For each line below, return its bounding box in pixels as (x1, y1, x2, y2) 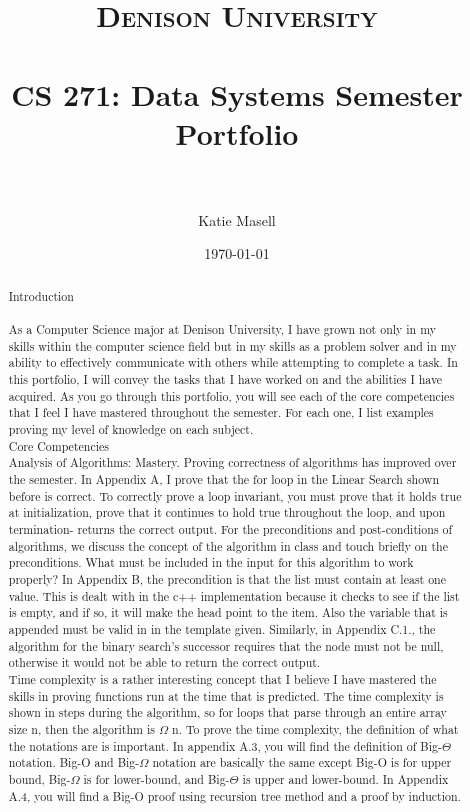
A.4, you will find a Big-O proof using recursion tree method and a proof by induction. (8, 787, 461, 804)
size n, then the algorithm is (8, 720, 155, 737)
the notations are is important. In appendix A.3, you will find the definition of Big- (8, 737, 442, 754)
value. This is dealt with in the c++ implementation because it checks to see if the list (8, 587, 460, 604)
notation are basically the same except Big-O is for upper (152, 754, 452, 771)
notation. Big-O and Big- (8, 754, 140, 771)
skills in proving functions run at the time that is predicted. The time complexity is (8, 687, 444, 704)
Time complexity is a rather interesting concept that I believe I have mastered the (8, 670, 437, 687)
